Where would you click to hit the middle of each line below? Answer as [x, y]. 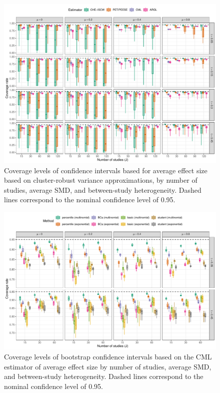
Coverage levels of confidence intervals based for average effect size [106, 170]
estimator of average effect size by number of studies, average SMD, [108, 366]
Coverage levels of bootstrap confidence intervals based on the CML [108, 356]
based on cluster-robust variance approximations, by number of [101, 180]
